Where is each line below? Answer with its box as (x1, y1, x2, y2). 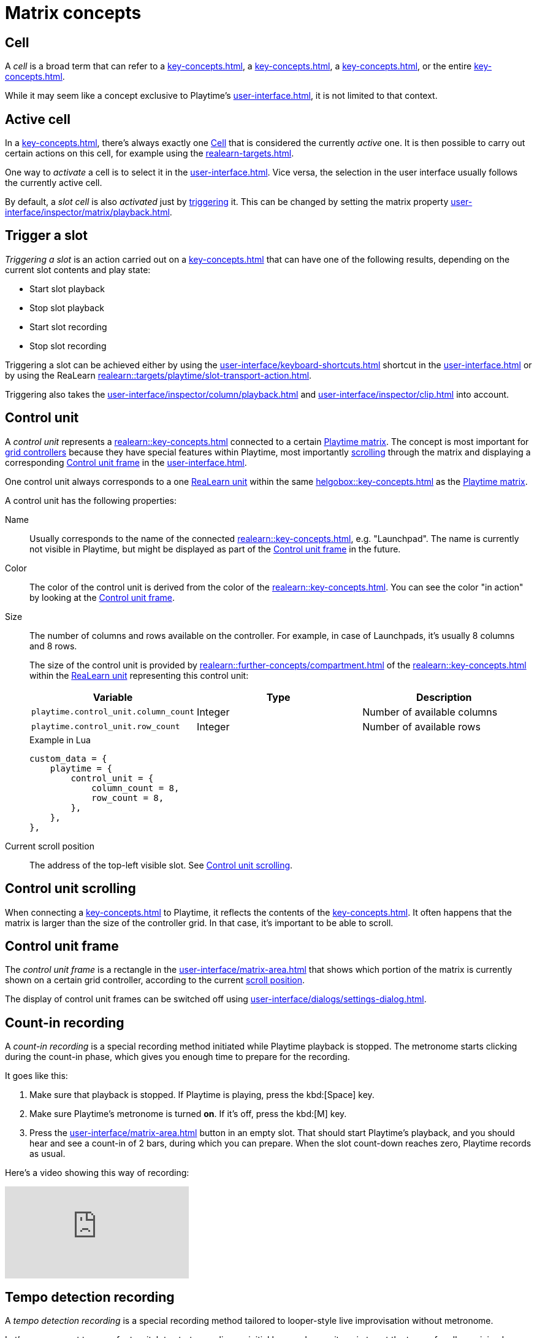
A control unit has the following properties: (5, 495, 177, 506)
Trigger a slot (5, 228, 88, 244)
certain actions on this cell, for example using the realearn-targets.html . (5, 148, 294, 159)
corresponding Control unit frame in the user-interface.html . (5, 457, 247, 468)
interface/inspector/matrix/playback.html (5, 207, 170, 218)
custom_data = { (29, 753, 107, 764)
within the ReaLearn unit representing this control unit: (29, 670, 249, 681)
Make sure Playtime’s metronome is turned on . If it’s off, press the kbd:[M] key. (29, 1108, 347, 1120)
